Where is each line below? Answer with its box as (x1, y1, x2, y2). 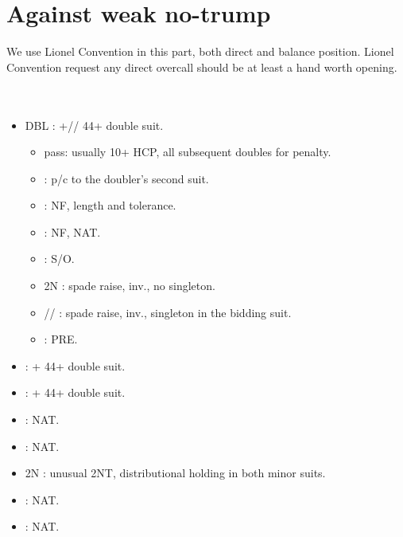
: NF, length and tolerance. (44, 197, 176, 214)
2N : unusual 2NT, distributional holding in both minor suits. (25, 464, 326, 481)
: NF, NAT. (44, 223, 101, 240)
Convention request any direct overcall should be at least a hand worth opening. (6, 58, 397, 75)
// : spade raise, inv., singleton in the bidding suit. (44, 304, 292, 320)
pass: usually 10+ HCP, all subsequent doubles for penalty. (44, 143, 331, 160)
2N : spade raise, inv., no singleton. (44, 277, 215, 294)
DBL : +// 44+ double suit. (25, 116, 164, 133)
